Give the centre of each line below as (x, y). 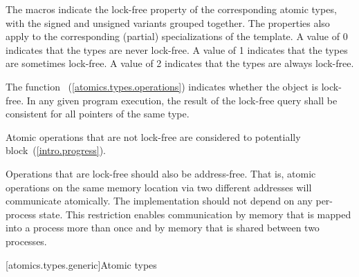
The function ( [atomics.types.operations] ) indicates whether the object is (162, 86)
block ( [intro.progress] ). (56, 150)
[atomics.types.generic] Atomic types (81, 264)
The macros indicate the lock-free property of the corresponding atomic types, (171, 9)
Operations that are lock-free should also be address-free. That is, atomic (161, 173)
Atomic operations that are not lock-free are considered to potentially (153, 136)
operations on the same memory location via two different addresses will (159, 187)
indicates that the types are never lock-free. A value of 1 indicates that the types (177, 49)
